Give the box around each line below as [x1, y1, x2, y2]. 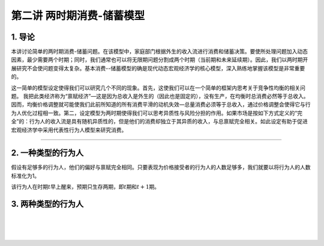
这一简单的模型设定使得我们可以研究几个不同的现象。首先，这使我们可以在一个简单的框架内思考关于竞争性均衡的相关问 [11, 84, 305, 91]
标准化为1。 [11, 172, 40, 179]
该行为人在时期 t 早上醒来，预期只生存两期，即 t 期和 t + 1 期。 [11, 183, 160, 191]
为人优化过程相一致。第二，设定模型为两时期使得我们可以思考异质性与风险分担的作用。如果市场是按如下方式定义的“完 [11, 109, 303, 117]
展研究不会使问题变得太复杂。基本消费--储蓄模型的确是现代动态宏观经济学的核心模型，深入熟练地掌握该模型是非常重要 [11, 64, 305, 72]
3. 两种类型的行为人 [11, 199, 84, 209]
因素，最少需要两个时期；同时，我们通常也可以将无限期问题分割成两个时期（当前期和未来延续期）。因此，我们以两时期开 [11, 56, 308, 63]
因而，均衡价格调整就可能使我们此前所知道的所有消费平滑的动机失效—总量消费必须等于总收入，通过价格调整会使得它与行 [11, 101, 311, 108]
